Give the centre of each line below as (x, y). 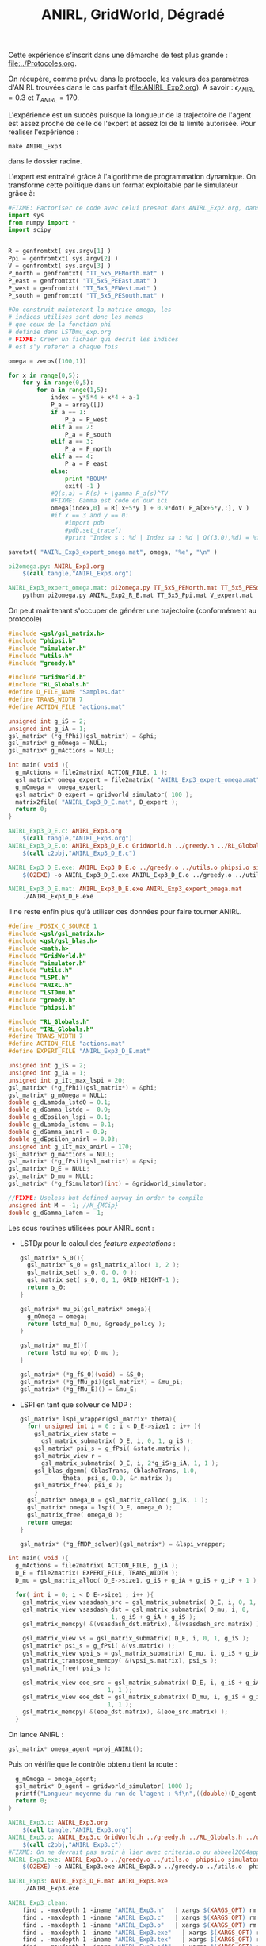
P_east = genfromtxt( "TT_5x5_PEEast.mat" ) (83, 281)
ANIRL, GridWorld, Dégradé (133, 15)
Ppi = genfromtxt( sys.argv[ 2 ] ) (63, 259)
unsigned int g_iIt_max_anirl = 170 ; (70, 1147)
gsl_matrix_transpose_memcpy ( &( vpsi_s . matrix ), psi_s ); (120, 1660)
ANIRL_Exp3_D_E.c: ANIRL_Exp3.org (65, 831)
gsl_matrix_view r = (68, 1456)
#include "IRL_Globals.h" (51, 1029)
